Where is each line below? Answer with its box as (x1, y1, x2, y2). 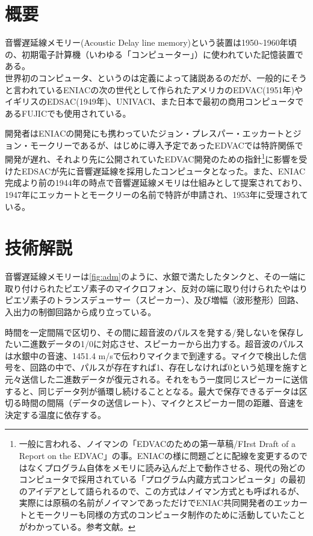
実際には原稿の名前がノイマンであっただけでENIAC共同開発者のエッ (19, 496, 291, 509)
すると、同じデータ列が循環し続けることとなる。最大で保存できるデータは (5, 384, 299, 397)
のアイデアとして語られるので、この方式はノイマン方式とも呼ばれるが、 (19, 484, 305, 497)
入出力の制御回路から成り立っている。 (5, 306, 156, 318)
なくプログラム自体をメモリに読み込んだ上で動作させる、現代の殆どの (27, 461, 306, 473)
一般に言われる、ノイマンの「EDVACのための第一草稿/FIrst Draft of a (19, 437, 296, 450)
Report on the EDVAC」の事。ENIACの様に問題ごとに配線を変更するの (19, 449, 299, 461)
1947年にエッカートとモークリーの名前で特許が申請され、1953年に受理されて (5, 188, 308, 200)
